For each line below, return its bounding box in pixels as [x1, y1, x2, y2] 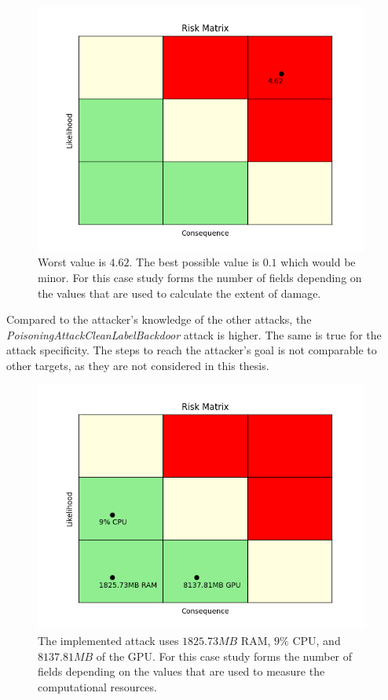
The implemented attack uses [38, 632, 179, 648]
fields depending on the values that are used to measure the [38, 663, 325, 680]
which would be [280, 254, 356, 270]
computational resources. [38, 678, 157, 695]
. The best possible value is [129, 254, 260, 270]
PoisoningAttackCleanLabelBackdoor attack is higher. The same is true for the [6, 326, 382, 343]
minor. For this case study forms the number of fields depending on [38, 269, 362, 285]
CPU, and [292, 632, 341, 648]
